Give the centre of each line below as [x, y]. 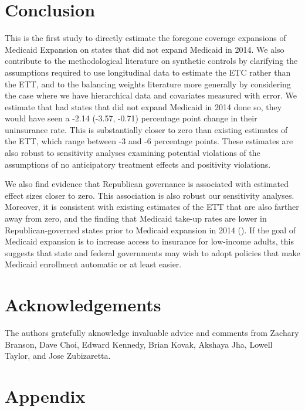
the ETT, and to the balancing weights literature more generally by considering [148, 84]
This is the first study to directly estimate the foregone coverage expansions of [145, 38]
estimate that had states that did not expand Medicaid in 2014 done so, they [143, 106]
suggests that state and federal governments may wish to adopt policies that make [152, 252]
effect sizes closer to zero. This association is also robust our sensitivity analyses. [150, 195]
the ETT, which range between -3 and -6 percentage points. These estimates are [149, 141]
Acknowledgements [83, 305]
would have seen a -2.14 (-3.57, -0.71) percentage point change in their [131, 118]
